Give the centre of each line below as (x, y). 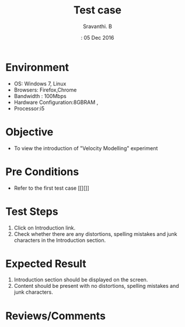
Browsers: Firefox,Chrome (45, 90)
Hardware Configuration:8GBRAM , (56, 102)
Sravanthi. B (97, 26)
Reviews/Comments (56, 316)
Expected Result (46, 264)
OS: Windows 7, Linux (40, 84)
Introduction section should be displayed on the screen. (81, 280)
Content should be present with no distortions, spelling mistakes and (96, 286)
